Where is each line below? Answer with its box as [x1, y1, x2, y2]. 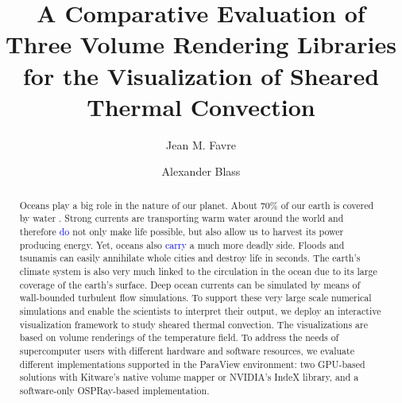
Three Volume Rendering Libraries [6, 28, 396, 60]
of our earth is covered [280, 198, 374, 211]
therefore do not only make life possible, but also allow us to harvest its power [19, 224, 344, 238]
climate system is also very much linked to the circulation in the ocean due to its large [19, 264, 377, 277]
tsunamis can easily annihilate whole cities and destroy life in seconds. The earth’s [19, 251, 361, 265]
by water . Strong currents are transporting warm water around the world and [19, 211, 344, 225]
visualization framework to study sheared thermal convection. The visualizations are [19, 317, 368, 331]
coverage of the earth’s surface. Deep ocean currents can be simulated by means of [19, 277, 361, 291]
